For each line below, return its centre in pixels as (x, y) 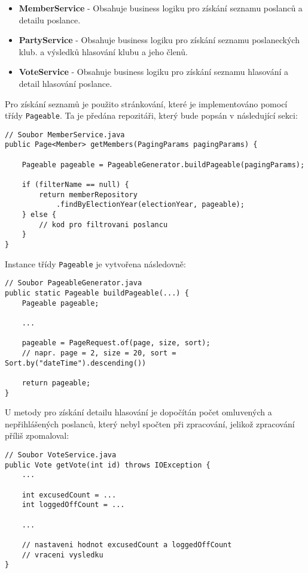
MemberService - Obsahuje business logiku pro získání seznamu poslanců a (161, 8)
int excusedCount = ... (69, 495)
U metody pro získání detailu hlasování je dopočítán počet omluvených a (138, 412)
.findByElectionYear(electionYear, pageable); (150, 205)
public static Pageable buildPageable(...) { (97, 293)
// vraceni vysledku (62, 555)
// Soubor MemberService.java (65, 135)
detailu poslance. (50, 19)
